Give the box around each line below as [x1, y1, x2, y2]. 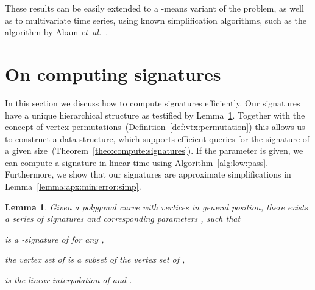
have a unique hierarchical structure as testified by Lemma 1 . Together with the [5, 108, 305, 121]
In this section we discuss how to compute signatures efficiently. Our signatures [5, 96, 300, 109]
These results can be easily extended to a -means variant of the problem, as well [5, 2, 304, 14]
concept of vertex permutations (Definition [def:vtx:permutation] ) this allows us [5, 120, 305, 133]
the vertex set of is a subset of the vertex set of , [5, 253, 185, 266]
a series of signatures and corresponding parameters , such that [5, 212, 241, 225]
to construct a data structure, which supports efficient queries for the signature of [5, 132, 310, 145]
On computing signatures [5, 61, 221, 86]
